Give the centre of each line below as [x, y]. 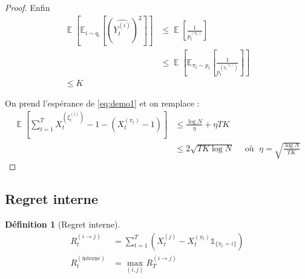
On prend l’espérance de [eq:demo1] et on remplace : [102, 103]
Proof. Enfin [28, 7]
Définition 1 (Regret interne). [63, 224]
